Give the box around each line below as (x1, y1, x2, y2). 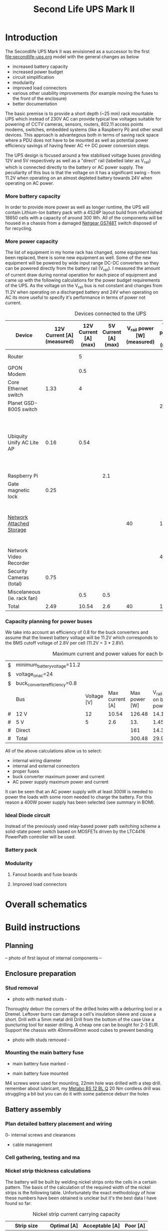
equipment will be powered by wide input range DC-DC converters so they (5, 260, 159, 266)
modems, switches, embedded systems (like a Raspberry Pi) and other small (5, 127, 163, 133)
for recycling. (5, 225, 32, 231)
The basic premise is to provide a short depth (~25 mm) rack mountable (5, 110, 153, 116)
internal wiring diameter (12, 758, 61, 764)
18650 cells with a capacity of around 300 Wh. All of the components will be (5, 215, 162, 221)
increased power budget (12, 69, 63, 75)
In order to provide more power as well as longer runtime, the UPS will (5, 204, 149, 210)
